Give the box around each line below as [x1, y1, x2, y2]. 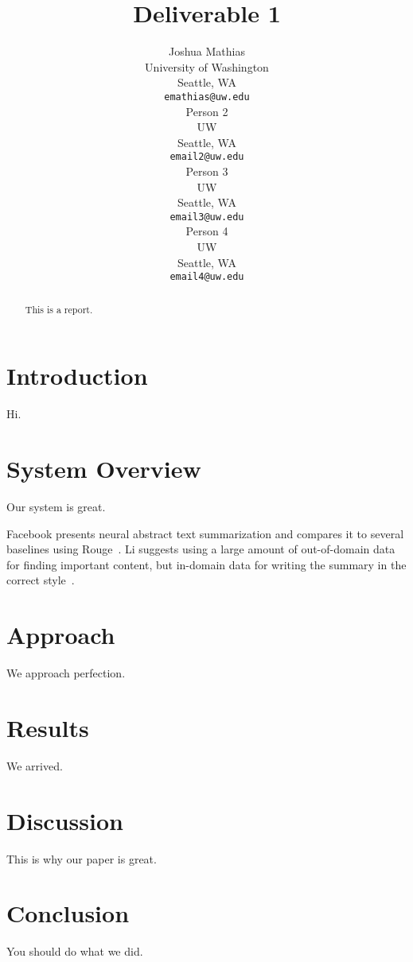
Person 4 [185, 223, 228, 239]
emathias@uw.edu [164, 91, 250, 103]
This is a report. [25, 302, 93, 316]
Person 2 [185, 103, 228, 119]
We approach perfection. [6, 665, 126, 681]
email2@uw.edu [169, 151, 244, 163]
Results [6, 711, 89, 743]
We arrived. [6, 757, 63, 774]
